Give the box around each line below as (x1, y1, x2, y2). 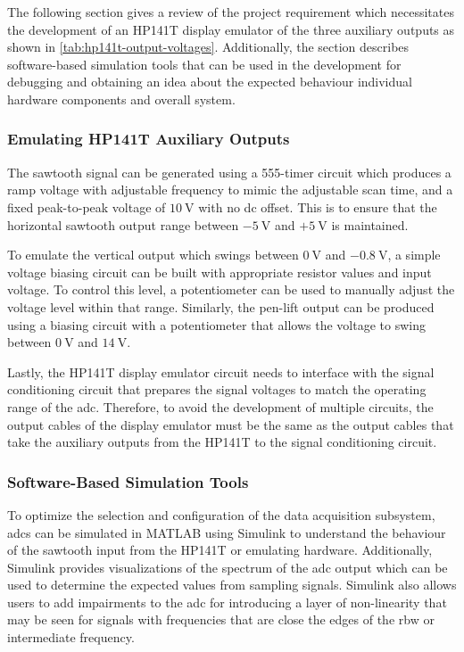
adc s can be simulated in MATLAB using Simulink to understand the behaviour (7, 523, 446, 541)
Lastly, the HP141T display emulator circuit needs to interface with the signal (7, 362, 435, 381)
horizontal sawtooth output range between (7, 215, 239, 234)
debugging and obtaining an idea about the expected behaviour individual (7, 72, 412, 91)
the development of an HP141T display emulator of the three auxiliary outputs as (7, 20, 455, 38)
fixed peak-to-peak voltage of (7, 197, 166, 216)
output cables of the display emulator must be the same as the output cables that (7, 415, 454, 433)
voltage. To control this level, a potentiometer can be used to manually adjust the (7, 280, 455, 299)
